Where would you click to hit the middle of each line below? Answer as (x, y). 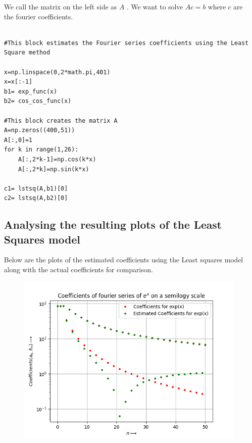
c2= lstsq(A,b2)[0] (36, 198)
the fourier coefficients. (38, 16)
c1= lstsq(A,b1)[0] (36, 188)
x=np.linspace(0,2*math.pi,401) (57, 72)
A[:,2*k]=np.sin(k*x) (53, 169)
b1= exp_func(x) (31, 91)
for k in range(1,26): (41, 150)
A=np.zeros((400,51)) (40, 130)
